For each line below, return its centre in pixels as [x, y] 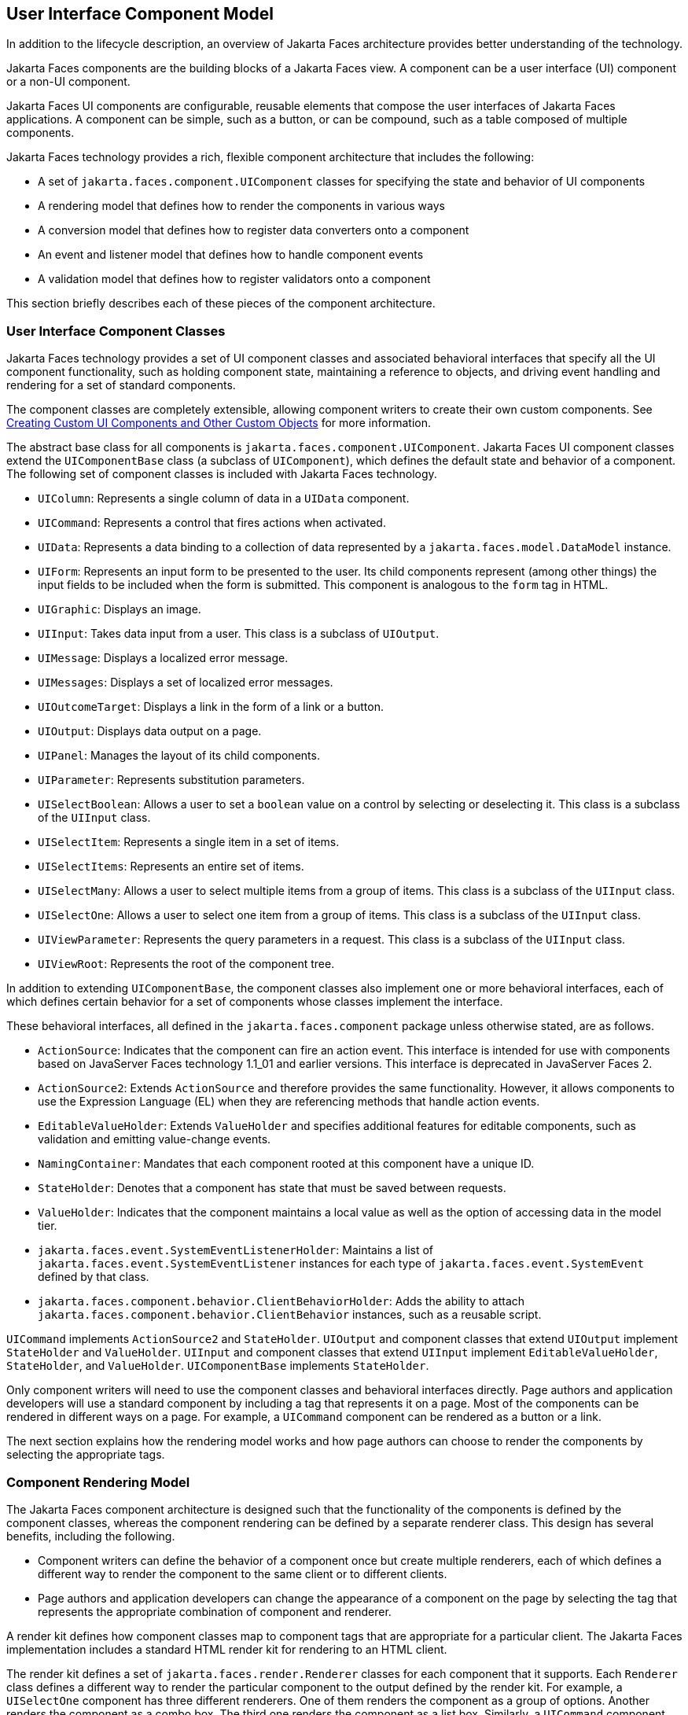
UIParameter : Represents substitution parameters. [171, 780]
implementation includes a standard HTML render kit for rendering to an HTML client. [227, 1649]
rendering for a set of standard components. [121, 385]
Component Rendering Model [98, 1482]
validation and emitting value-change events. [155, 1139]
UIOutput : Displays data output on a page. [150, 731]
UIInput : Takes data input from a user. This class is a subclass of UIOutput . [239, 634]
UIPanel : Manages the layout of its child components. [179, 756]
